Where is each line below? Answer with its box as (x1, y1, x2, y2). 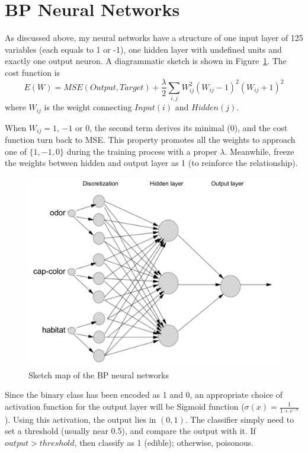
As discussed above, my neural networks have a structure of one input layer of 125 (5, 31, 303, 44)
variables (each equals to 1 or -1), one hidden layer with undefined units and (5, 43, 282, 55)
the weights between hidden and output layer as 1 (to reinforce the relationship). (5, 157, 298, 169)
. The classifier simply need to (185, 413, 294, 425)
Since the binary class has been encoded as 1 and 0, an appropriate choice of (5, 388, 283, 401)
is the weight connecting (44, 101, 132, 113)
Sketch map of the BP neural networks (28, 368, 169, 381)
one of (5, 145, 27, 157)
